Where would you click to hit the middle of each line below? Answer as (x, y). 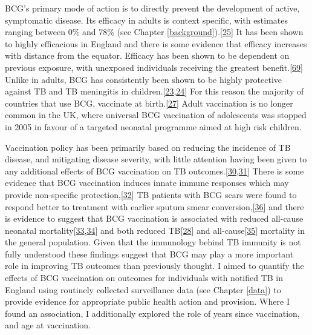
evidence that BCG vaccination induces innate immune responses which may (147, 183)
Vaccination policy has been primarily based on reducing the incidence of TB (148, 147)
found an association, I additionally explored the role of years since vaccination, (152, 313)
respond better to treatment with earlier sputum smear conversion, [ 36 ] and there (154, 206)
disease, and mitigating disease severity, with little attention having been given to (156, 159)
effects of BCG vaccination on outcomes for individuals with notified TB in (144, 278)
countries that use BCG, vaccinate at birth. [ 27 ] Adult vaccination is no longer (149, 103)
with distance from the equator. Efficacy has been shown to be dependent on (147, 55)
